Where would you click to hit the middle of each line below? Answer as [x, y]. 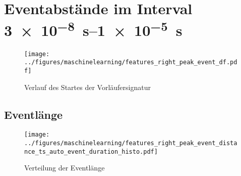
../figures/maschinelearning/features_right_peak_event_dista [131, 143]
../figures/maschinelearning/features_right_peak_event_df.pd [131, 62]
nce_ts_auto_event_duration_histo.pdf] [91, 151]
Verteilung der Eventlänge [65, 168]
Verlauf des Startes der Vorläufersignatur [87, 87]
